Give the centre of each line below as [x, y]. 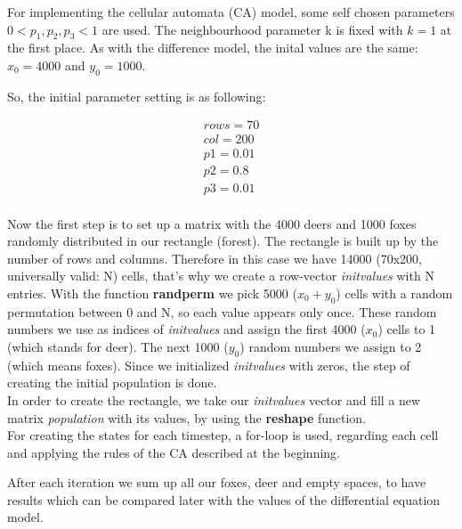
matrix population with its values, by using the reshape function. [187, 417]
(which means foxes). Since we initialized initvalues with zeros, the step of [209, 365]
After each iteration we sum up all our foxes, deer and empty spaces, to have [217, 482]
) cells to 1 [407, 329]
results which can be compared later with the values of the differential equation [224, 499]
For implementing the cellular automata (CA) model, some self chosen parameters [231, 12]
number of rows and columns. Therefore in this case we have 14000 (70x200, [215, 258]
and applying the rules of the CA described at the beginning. [174, 452]
